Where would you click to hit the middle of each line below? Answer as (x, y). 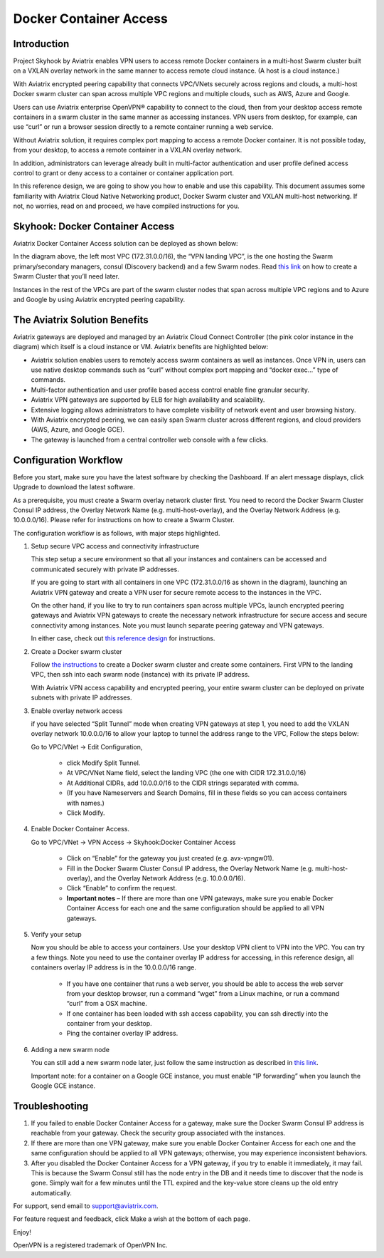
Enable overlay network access (77, 711)
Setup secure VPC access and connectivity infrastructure (115, 546)
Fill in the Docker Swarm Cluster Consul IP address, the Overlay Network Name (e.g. (190, 868)
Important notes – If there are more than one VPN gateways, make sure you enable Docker (200, 898)
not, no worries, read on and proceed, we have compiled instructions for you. (126, 206)
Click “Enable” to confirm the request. (122, 888)
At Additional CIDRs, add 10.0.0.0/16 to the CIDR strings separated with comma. (183, 783)
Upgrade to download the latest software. (74, 487)
